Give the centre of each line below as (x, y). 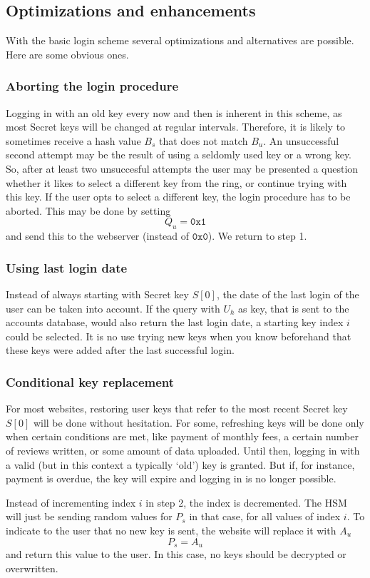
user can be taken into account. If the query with (113, 308)
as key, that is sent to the (294, 308)
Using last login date (67, 267)
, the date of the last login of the (288, 294)
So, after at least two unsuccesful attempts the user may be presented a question (182, 168)
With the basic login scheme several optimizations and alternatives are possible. (180, 40)
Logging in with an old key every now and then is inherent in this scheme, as (174, 112)
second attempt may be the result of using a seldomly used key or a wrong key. (179, 154)
